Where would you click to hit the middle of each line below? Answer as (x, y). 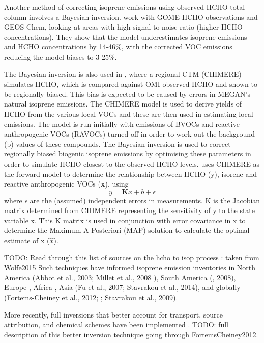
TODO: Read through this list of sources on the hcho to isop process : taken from (132, 257)
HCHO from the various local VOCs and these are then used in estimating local (129, 113)
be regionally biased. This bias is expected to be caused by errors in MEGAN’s (127, 94)
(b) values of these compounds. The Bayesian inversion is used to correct (118, 143)
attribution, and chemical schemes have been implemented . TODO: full (116, 324)
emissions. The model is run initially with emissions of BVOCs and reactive (122, 124)
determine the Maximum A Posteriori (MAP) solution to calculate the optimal (127, 230)
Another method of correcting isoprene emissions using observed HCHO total (125, 7)
